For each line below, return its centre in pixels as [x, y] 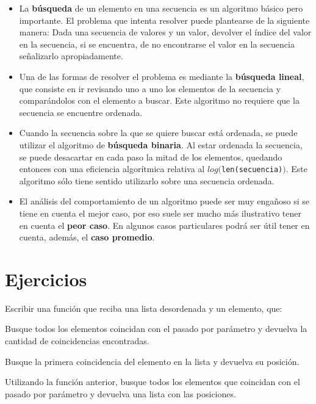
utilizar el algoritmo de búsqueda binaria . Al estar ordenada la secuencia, [161, 144]
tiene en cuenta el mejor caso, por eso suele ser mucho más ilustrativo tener [160, 213]
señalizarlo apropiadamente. [71, 56]
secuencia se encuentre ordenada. [81, 112]
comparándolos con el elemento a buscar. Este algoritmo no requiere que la [159, 100]
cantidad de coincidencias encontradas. [77, 341]
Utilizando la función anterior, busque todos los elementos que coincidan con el [153, 382]
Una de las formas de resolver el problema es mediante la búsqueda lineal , [162, 76]
